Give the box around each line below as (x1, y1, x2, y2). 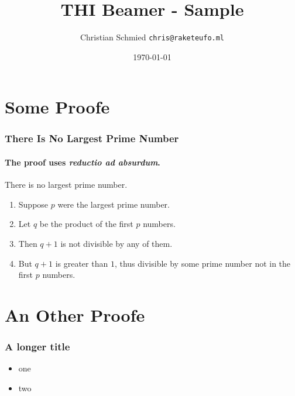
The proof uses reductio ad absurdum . (5, 156, 160, 168)
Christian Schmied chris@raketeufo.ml (80, 31, 225, 43)
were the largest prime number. (57, 198, 170, 210)
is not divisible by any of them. (60, 237, 173, 249)
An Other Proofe (5, 302, 145, 326)
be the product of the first (39, 218, 133, 230)
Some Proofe (5, 95, 110, 119)
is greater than (55, 257, 108, 269)
